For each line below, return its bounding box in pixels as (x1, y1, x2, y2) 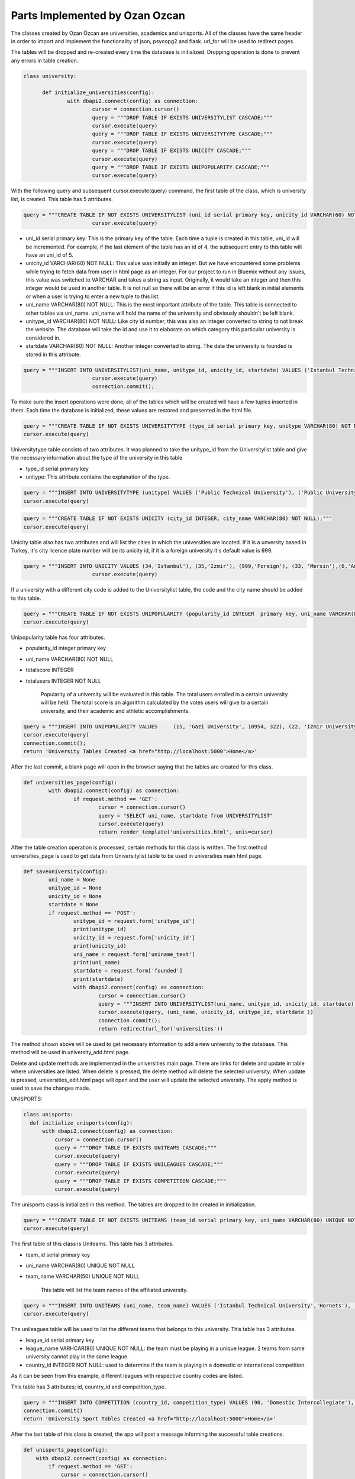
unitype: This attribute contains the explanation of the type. (25, 473, 170, 480)
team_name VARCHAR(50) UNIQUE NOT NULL (25, 1273, 140, 1280)
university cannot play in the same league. (25, 1353, 130, 1360)
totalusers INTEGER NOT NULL (25, 677, 102, 684)
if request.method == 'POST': (48, 909, 136, 916)
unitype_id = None (48, 884, 102, 892)
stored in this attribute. (25, 351, 81, 358)
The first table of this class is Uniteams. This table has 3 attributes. (11, 1240, 174, 1248)
